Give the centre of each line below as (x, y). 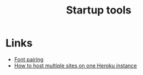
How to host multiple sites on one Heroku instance (75, 66)
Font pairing (29, 59)
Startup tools (99, 10)
